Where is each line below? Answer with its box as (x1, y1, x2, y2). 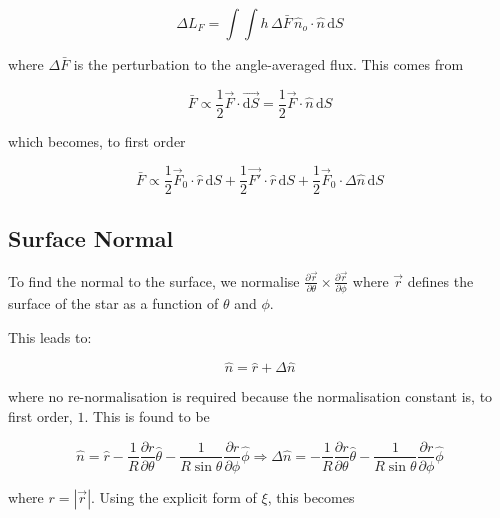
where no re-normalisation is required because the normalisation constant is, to (8, 386, 493, 407)
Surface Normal (8, 222, 174, 253)
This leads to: (8, 326, 92, 347)
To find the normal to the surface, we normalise (8, 270, 300, 291)
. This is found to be (84, 405, 210, 426)
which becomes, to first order (8, 130, 186, 151)
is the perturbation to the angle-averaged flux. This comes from (73, 54, 464, 74)
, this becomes (267, 486, 355, 507)
